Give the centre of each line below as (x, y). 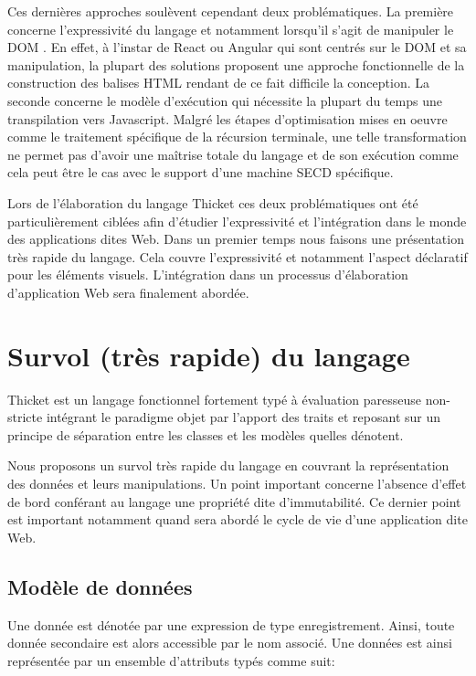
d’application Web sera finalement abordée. (128, 292)
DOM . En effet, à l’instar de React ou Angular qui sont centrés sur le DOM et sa (237, 47)
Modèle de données (100, 586)
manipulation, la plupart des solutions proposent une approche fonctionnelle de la (236, 64)
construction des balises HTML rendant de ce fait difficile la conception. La (218, 83)
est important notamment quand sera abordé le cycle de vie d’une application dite (238, 519)
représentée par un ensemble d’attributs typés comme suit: (171, 660)
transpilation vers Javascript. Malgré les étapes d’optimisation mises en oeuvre (227, 118)
